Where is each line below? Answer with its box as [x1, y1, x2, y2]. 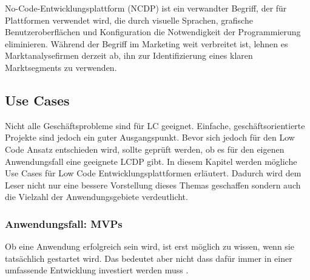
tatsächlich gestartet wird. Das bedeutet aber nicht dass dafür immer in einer [5, 252, 292, 264]
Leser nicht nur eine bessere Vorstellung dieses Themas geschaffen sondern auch [5, 178, 301, 191]
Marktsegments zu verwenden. [5, 61, 117, 73]
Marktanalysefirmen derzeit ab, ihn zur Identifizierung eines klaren [5, 49, 253, 62]
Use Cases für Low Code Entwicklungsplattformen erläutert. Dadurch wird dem [5, 167, 302, 179]
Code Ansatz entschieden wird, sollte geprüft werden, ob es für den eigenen [5, 142, 285, 155]
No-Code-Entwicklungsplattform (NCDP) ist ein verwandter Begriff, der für [5, 2, 287, 14]
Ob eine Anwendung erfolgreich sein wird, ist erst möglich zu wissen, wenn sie [5, 240, 294, 253]
